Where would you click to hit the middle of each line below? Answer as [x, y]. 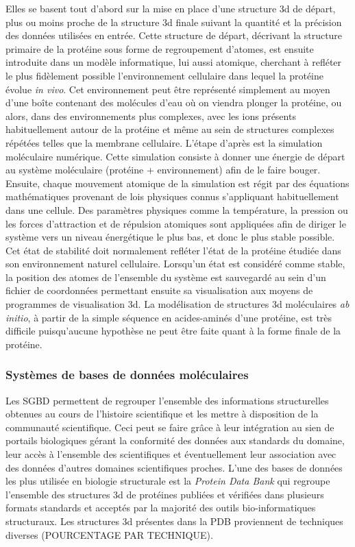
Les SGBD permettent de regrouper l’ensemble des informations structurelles [167, 400]
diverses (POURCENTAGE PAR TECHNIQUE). [109, 534]
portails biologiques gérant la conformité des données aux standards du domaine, [175, 440]
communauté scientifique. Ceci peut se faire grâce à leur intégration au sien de [170, 427]
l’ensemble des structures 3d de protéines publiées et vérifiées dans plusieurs [165, 494]
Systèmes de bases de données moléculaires [127, 375]
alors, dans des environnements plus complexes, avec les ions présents [151, 116]
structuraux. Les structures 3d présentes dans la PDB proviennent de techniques [174, 521]
